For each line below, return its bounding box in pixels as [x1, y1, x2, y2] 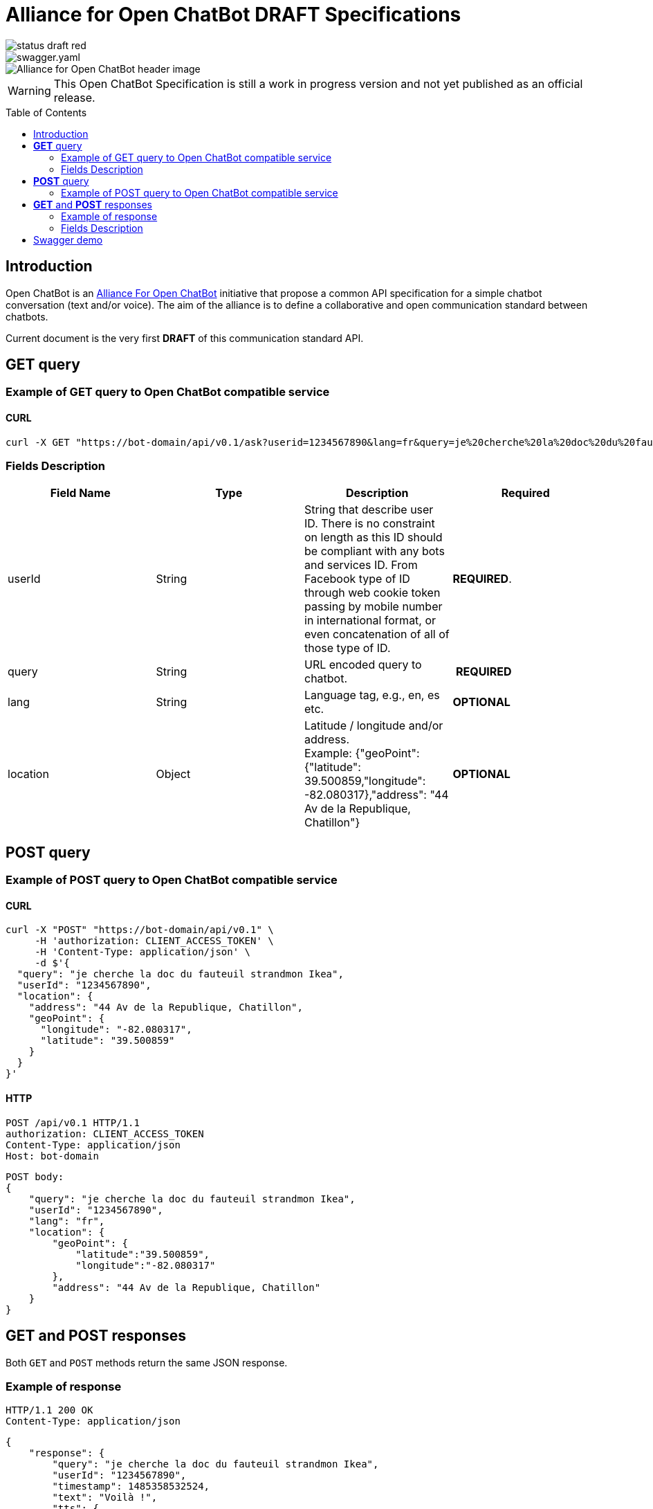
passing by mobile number [304, 599, 443, 614]
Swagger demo [33, 233, 103, 246]
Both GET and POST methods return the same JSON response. [6, 1356, 288, 1368]
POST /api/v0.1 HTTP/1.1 [6, 1117, 140, 1128]
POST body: [6, 1171, 64, 1182]
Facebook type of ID [304, 572, 410, 586]
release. [53, 90, 95, 105]
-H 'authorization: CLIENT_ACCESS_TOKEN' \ [35, 935, 274, 947]
